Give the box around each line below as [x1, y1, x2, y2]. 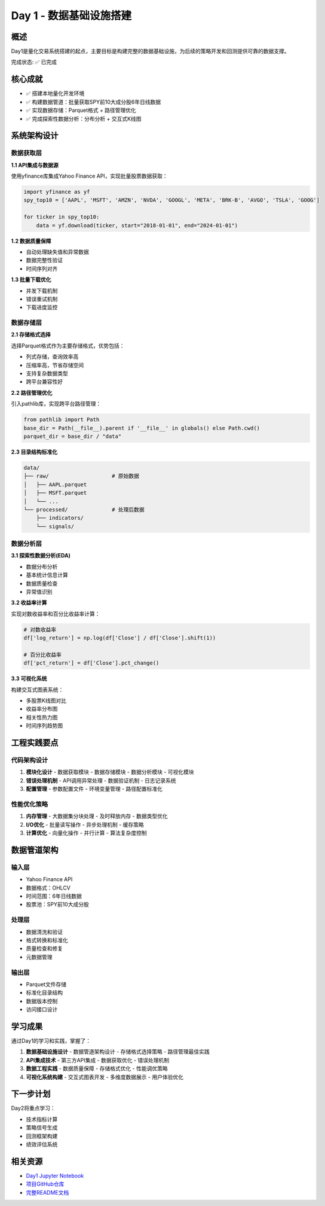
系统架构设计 [11, 130, 59, 141]
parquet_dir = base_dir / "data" [23, 433, 122, 440]
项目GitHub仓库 [26, 1180, 65, 1187]
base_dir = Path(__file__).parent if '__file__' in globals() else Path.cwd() [23, 425, 260, 431]
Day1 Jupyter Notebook [26, 1172, 84, 1179]
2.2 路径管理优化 [11, 389, 53, 396]
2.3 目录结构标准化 [11, 448, 58, 455]
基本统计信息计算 [26, 571, 68, 578]
